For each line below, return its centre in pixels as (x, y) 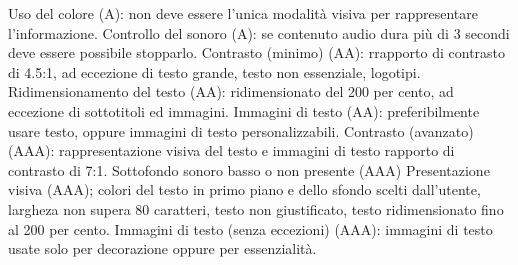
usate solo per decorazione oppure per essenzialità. (162, 248)
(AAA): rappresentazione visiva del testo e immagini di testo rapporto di (231, 150)
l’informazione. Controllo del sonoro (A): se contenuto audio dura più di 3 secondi (259, 32)
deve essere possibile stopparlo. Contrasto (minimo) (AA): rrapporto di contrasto (257, 52)
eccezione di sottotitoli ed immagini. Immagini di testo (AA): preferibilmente (244, 110)
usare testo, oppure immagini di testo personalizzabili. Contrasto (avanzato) (241, 130)
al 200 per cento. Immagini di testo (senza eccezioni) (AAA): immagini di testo (250, 228)
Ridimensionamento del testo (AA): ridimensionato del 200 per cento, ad (231, 91)
